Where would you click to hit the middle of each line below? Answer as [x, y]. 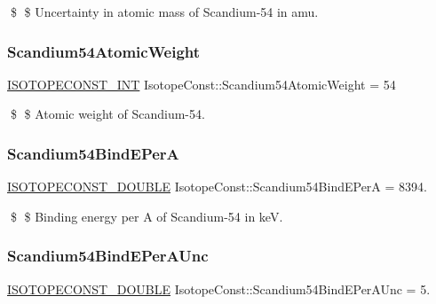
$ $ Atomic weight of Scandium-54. [107, 114]
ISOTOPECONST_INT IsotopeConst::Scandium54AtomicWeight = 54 [202, 84]
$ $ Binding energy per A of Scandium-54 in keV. [147, 216]
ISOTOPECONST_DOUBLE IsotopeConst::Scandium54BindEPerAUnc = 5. [219, 288]
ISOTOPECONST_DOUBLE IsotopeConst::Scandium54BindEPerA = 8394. [217, 187]
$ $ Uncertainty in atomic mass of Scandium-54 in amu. [164, 12]
